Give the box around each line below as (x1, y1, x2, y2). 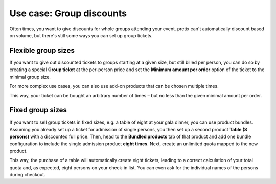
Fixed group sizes (9, 106, 67, 114)
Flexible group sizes (9, 46, 75, 55)
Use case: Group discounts (9, 8, 127, 19)
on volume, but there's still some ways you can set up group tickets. (9, 32, 153, 38)
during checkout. (9, 172, 45, 178)
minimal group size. (9, 74, 51, 80)
